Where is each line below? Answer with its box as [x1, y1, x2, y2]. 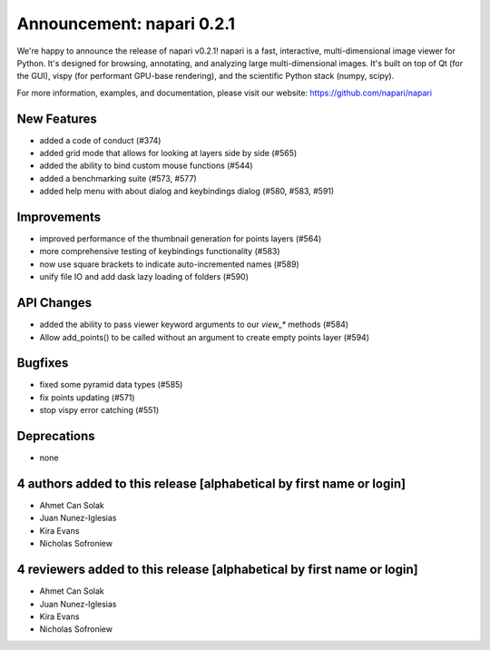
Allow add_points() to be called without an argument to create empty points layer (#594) [39, 331, 369, 342]
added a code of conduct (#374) [39, 134, 162, 145]
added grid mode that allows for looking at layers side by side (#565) [39, 148, 298, 159]
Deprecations [16, 428, 95, 444]
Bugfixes [16, 355, 69, 371]
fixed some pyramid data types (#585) [39, 379, 183, 390]
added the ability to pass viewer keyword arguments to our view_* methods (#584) [39, 319, 349, 330]
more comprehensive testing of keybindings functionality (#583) [39, 246, 280, 257]
